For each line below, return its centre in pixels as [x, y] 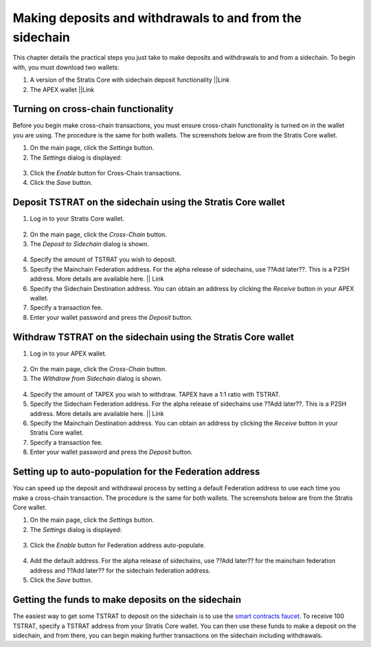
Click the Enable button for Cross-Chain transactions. [105, 173]
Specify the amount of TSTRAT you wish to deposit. [103, 260]
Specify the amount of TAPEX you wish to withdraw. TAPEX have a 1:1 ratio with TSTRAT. [155, 394]
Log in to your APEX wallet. [68, 353]
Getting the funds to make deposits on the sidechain [127, 600]
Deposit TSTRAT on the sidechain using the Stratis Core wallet [149, 202]
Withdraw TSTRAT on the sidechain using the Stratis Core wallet [154, 337]
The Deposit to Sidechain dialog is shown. [89, 244]
